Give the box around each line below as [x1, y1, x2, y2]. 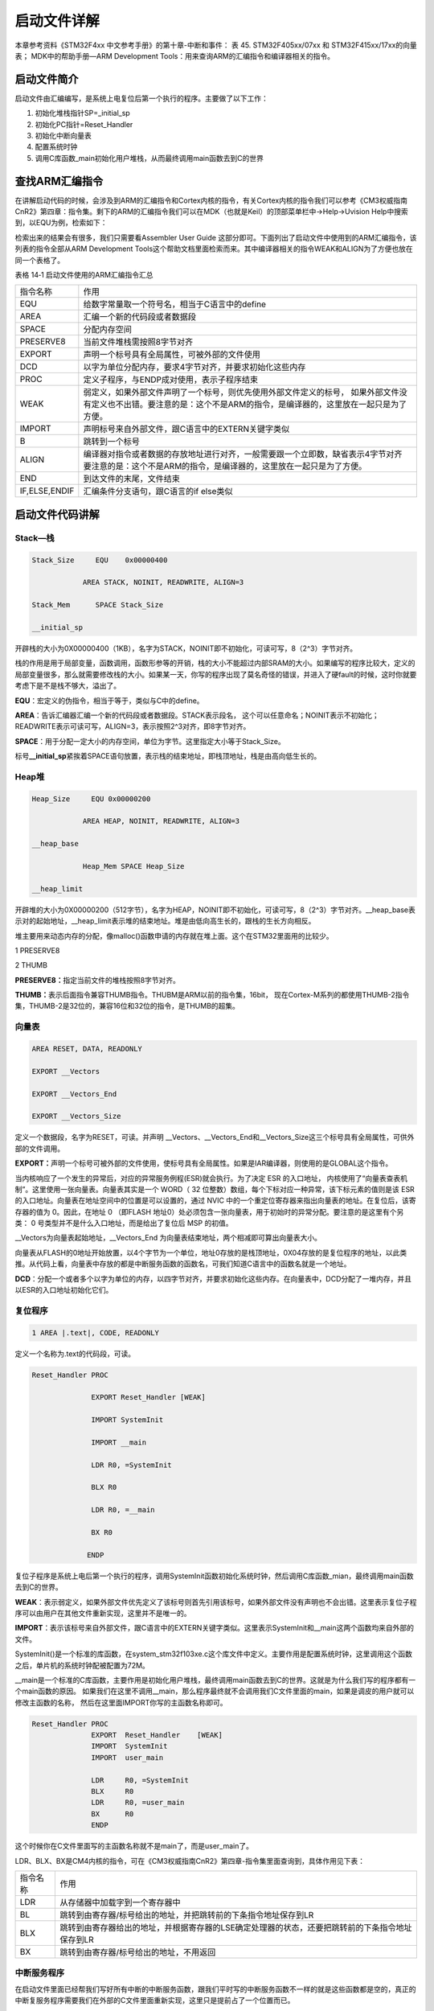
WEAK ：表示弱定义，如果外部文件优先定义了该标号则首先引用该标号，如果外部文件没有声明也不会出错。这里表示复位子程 [14, 1597, 417, 1606]
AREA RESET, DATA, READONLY [31, 1044, 142, 1053]
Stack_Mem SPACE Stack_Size [31, 600, 164, 610]
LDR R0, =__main [91, 1505, 156, 1515]
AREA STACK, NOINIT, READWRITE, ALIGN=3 [82, 578, 244, 587]
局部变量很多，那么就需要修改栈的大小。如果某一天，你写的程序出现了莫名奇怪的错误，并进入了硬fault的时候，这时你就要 [14, 669, 417, 679]
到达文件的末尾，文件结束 [83, 473, 181, 484]
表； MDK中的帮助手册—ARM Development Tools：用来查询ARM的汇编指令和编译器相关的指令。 [14, 51, 335, 60]
